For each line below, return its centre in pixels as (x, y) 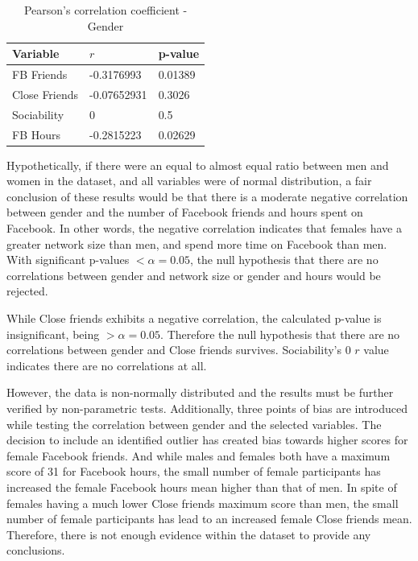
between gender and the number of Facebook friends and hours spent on (185, 212)
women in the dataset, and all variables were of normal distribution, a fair (189, 181)
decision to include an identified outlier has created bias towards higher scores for (207, 440)
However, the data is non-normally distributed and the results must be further (200, 392)
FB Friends (40, 74)
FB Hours (37, 134)
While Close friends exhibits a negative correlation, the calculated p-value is (194, 318)
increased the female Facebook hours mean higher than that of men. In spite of (202, 487)
